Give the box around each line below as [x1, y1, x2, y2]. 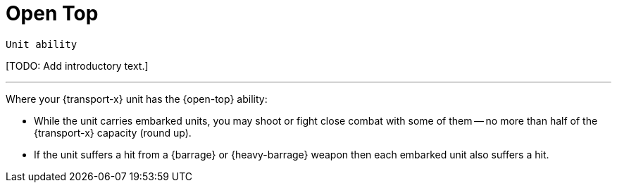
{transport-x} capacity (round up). [34, 126, 192, 139]
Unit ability [6, 38, 77, 50]
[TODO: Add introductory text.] [6, 59, 149, 72]
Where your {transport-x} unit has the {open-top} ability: [6, 92, 268, 105]
